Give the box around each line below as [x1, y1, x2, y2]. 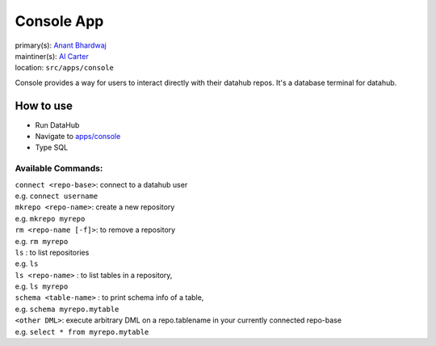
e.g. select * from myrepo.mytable [15, 327, 149, 336]
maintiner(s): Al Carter [15, 51, 89, 61]
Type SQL [35, 142, 69, 153]
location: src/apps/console [15, 63, 115, 73]
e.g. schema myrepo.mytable [15, 304, 119, 314]
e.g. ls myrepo [15, 281, 69, 291]
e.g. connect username [15, 191, 99, 200]
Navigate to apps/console [35, 132, 121, 141]
